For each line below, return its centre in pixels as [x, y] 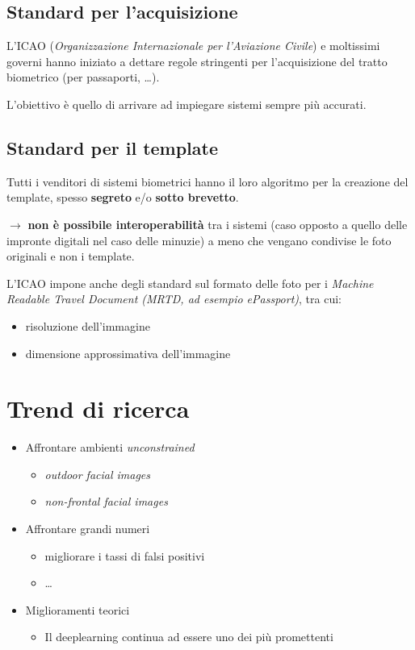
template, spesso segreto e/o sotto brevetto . [123, 197]
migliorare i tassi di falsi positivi [125, 555]
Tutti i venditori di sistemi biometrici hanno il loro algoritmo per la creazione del [207, 181]
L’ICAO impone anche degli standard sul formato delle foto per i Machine [190, 283]
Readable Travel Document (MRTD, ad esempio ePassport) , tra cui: [174, 299]
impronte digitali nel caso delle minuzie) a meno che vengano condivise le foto [199, 240]
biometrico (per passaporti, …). [83, 77]
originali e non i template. [71, 256]
